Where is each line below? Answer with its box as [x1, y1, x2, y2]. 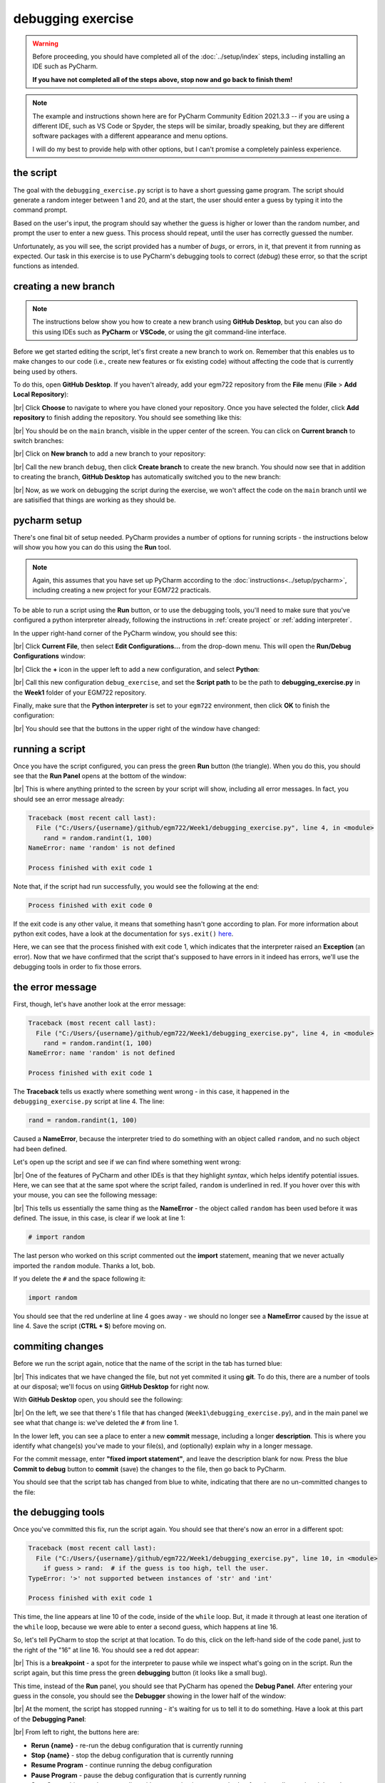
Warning [32, 39, 58, 48]
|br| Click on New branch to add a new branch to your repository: [13, 449, 206, 458]
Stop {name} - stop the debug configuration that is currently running [31, 1751, 234, 1759]
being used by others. [13, 367, 78, 376]
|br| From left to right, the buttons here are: [13, 1728, 140, 1737]
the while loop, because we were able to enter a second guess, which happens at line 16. [13, 1623, 278, 1631]
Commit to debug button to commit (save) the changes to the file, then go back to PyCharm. [13, 1464, 287, 1473]
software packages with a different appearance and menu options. [32, 132, 228, 141]
